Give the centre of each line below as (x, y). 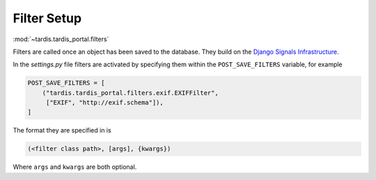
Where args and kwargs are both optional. (75, 167)
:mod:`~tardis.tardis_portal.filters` (61, 39)
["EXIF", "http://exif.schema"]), (104, 103)
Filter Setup (47, 18)
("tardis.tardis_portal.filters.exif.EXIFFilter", (130, 93)
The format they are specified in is (62, 130)
